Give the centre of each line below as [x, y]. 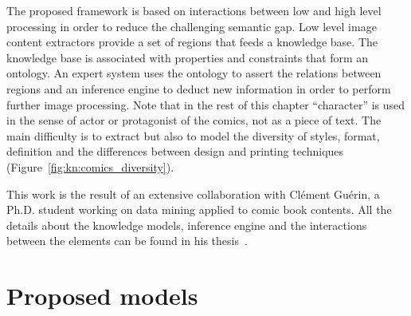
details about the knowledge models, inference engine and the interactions [187, 225]
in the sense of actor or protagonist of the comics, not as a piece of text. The [194, 120]
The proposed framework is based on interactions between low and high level [194, 10]
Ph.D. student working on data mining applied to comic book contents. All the [199, 209]
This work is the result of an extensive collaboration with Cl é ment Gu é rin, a [193, 194]
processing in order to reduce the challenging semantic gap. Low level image [192, 26]
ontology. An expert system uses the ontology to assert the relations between [194, 73]
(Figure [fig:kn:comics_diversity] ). [90, 166]
